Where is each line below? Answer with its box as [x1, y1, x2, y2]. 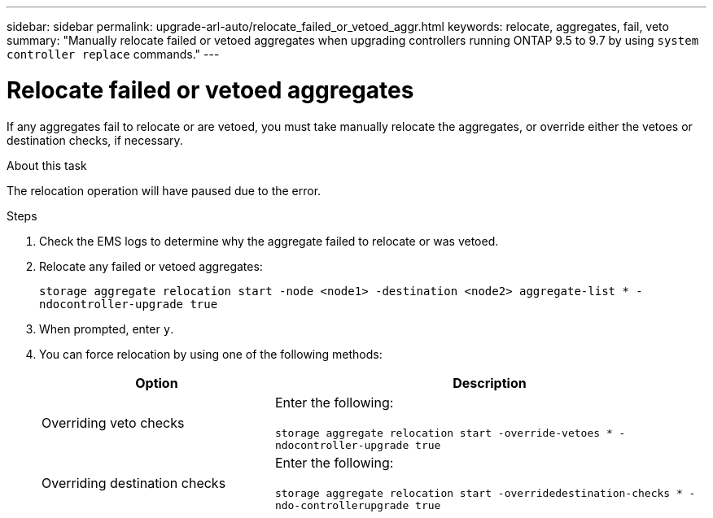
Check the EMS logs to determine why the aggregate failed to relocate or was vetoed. [39, 233, 499, 248]
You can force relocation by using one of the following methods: [39, 346, 383, 361]
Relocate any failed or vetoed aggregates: [39, 259, 263, 273]
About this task [7, 158, 87, 172]
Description [453, 374, 527, 391]
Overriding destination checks [42, 474, 226, 491]
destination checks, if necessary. [7, 133, 183, 147]
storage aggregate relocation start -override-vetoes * [274, 426, 613, 439]
